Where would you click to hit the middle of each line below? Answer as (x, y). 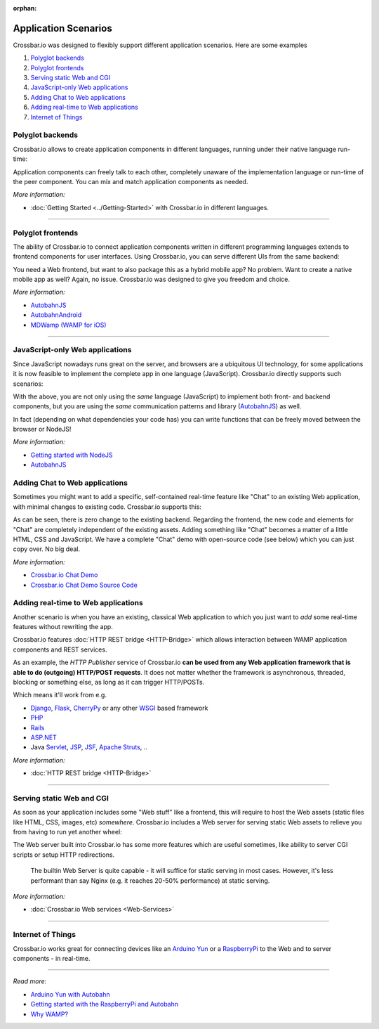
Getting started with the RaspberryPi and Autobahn (105, 1004)
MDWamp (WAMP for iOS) (68, 325)
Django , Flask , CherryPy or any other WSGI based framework (119, 708)
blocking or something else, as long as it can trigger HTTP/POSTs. (109, 682)
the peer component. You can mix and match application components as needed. (131, 181)
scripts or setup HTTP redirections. (64, 855)
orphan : (25, 8)
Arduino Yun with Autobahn (70, 994)
